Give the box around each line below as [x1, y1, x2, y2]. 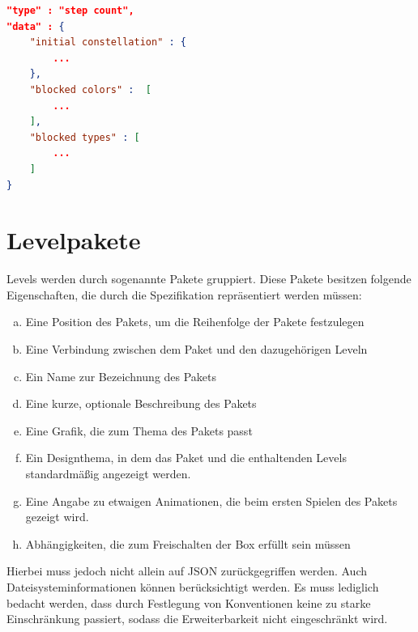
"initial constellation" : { [29, 36, 186, 49]
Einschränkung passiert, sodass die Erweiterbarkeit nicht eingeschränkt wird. [6, 610, 388, 627]
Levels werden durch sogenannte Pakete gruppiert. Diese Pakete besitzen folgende [6, 270, 412, 287]
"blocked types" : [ [29, 131, 140, 143]
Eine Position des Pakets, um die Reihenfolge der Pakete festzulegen [25, 313, 365, 330]
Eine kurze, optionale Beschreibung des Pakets [25, 395, 257, 412]
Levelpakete [6, 223, 141, 257]
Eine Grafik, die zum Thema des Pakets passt [25, 422, 253, 439]
